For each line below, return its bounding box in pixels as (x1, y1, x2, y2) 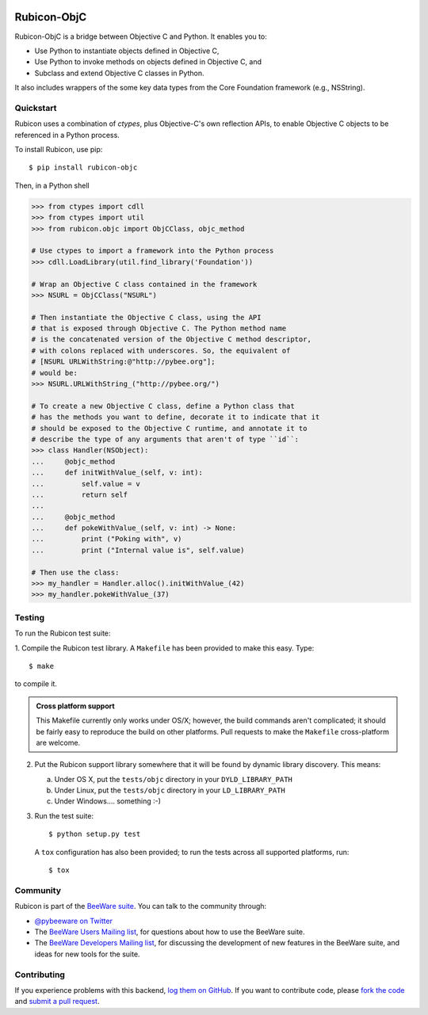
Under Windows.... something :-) (54, 796, 162, 806)
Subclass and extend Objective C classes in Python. (34, 68, 204, 78)
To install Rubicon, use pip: (14, 145, 103, 154)
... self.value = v (31, 479, 140, 488)
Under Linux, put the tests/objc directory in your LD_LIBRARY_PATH (54, 785, 285, 796)
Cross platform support (36, 701, 115, 711)
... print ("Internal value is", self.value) (31, 545, 245, 555)
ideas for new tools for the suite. (34, 949, 140, 959)
